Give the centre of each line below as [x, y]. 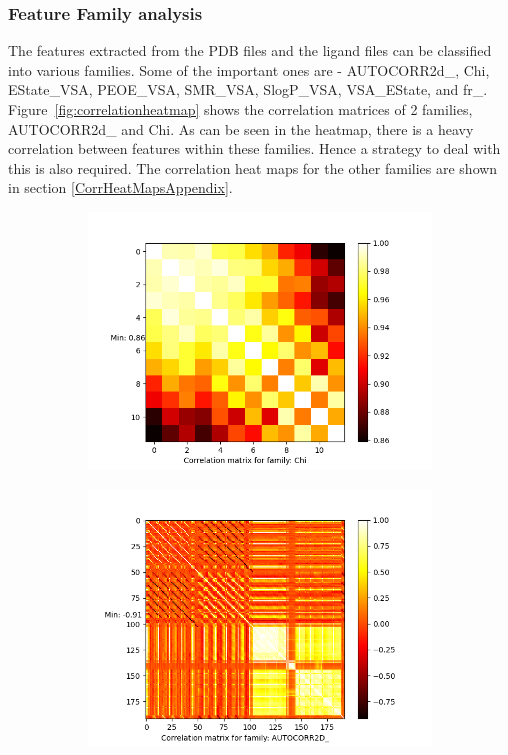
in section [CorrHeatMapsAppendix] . [120, 187]
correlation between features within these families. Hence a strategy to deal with [254, 148]
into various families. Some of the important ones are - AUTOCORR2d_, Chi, [249, 69]
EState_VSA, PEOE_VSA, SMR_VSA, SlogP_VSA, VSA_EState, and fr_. [248, 89]
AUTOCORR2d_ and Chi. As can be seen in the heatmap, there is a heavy [241, 128]
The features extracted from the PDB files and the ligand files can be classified [250, 50]
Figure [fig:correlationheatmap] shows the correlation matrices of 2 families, [240, 109]
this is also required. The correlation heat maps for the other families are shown [253, 167]
